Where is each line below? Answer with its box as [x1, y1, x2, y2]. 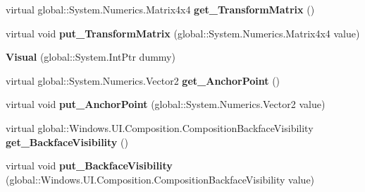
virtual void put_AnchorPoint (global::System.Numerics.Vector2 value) [6, 97, 326, 112]
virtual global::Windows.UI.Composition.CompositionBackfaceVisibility [6, 120, 314, 135]
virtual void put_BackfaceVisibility [6, 158, 173, 173]
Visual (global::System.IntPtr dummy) [6, 49, 175, 64]
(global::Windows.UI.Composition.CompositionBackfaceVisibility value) [6, 172, 315, 186]
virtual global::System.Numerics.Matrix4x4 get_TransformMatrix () [6, 2, 315, 16]
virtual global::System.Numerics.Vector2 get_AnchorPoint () [6, 73, 280, 88]
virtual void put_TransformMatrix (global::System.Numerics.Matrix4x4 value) [6, 25, 360, 40]
